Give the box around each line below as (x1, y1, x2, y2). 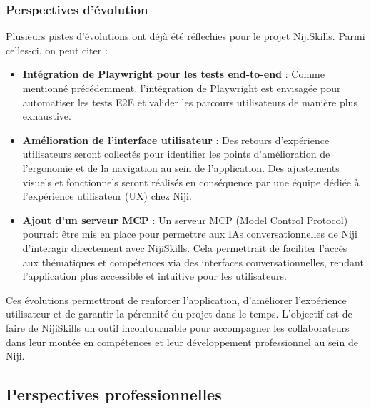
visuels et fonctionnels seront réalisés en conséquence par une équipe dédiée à (22, 174, 360, 189)
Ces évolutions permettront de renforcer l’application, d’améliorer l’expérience (6, 292, 347, 307)
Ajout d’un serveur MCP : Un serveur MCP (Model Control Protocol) (22, 212, 348, 227)
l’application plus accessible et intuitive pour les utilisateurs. (22, 268, 287, 283)
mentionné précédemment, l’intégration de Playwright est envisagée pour (22, 81, 341, 95)
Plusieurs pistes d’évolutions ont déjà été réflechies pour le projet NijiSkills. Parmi (6, 29, 365, 44)
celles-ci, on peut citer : (6, 42, 108, 57)
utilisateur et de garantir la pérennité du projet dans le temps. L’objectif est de (6, 306, 352, 321)
